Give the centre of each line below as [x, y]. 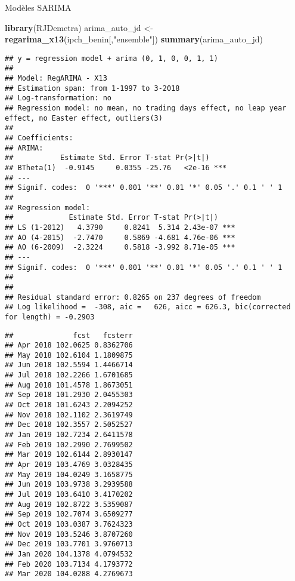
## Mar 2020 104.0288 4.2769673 [69, 574]
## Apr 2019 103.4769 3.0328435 [69, 465]
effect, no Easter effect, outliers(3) [84, 118]
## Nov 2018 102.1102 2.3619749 [69, 415]
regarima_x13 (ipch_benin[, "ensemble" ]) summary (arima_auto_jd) [134, 39]
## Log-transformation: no [58, 98]
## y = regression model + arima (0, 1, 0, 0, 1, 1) [111, 58]
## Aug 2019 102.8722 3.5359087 [69, 504]
